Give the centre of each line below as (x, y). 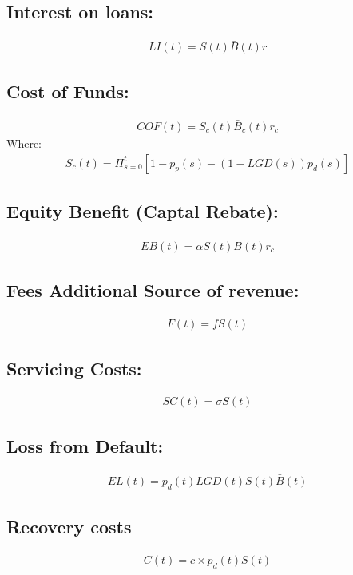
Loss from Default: (85, 445)
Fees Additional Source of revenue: (153, 290)
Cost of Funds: (68, 91)
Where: (24, 143)
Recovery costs (69, 527)
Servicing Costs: (74, 368)
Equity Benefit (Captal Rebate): (143, 210)
